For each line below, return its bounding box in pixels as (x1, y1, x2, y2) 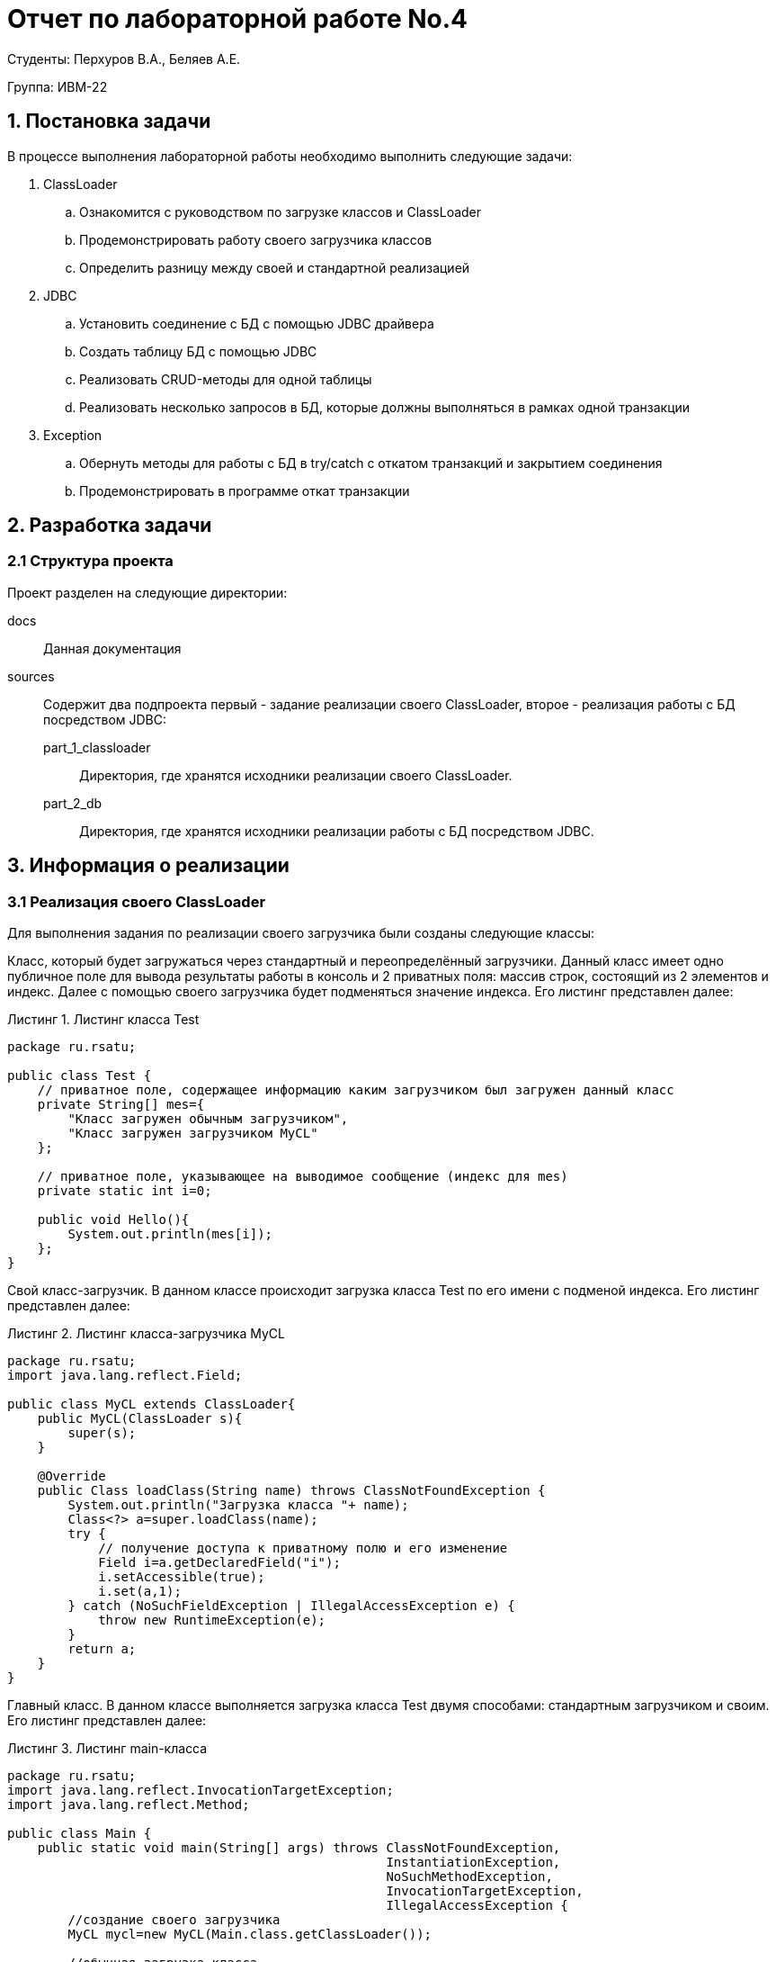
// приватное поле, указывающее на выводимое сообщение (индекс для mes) (37, 1169, 568, 1184)
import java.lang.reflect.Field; (7, 1368, 243, 1383)
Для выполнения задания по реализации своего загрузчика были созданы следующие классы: (7, 925, 595, 941)
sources (7, 668, 55, 684)
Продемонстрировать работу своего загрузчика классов (79, 231, 433, 247)
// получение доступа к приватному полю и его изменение (98, 1541, 508, 1556)
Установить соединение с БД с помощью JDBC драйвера (79, 315, 434, 331)
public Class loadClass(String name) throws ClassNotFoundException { (37, 1483, 546, 1498)
